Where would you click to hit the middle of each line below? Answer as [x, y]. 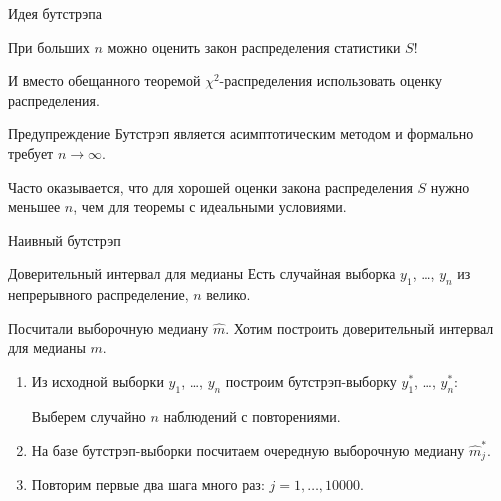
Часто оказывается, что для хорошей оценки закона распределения [210, 186]
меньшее [34, 206]
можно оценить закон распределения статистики [254, 46]
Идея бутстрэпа [55, 13]
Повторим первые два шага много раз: [148, 484]
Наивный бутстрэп [64, 239]
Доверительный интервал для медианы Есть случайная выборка [202, 273]
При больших [49, 46]
